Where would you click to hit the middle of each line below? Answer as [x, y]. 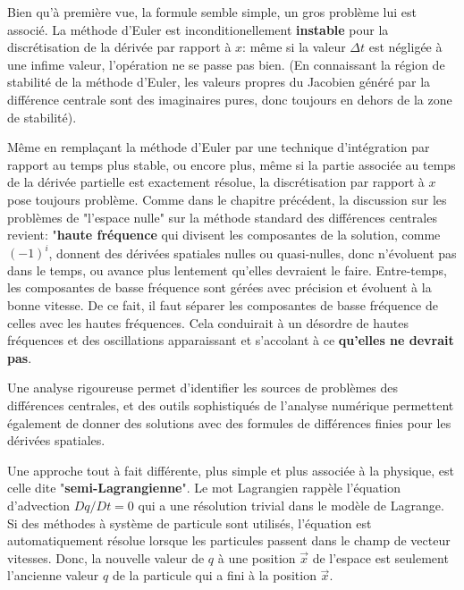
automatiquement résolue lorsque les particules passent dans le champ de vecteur [229, 540]
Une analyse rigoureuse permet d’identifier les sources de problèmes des [203, 388]
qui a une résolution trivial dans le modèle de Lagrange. [291, 505]
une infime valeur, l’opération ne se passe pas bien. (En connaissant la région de [226, 64]
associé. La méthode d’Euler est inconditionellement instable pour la [198, 29]
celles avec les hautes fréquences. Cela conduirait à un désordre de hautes [208, 322]
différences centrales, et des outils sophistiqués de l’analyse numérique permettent [231, 405]
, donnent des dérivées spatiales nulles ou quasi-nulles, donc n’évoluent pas [253, 253]
